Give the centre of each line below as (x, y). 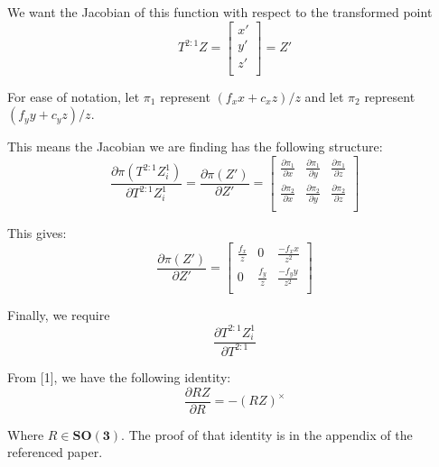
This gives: (37, 233)
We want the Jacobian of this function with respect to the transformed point (220, 12)
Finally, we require (59, 315)
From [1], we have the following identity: (119, 376)
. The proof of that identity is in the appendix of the (267, 434)
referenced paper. (55, 452)
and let (324, 96)
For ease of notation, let (74, 96)
